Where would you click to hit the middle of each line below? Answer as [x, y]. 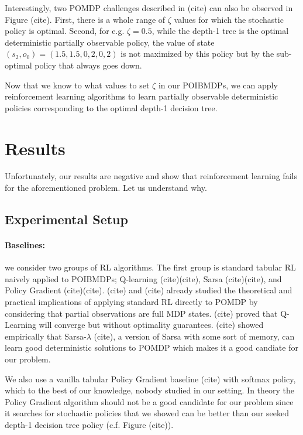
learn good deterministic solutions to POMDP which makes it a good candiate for [151, 347]
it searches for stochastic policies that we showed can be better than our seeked [147, 413]
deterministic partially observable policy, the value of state [110, 42]
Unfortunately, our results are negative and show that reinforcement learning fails [151, 176]
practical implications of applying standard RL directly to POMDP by [131, 302]
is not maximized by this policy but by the [197, 54]
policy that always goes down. [88, 65]
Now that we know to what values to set [77, 85]
